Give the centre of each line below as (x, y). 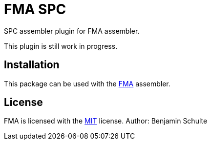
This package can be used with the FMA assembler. (87, 83)
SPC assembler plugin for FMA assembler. (72, 31)
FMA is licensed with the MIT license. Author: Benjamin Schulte (106, 121)
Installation (32, 65)
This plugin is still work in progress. (61, 46)
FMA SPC (35, 9)
